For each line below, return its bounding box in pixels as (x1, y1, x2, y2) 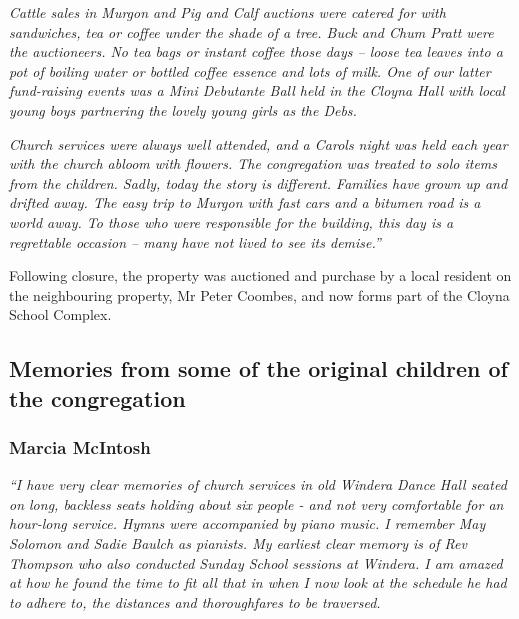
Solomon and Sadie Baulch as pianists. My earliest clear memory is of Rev (9, 533, 467, 554)
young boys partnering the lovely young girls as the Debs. (9, 99, 357, 120)
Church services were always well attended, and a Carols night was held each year (9, 133, 508, 154)
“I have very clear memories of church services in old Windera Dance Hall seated (9, 474, 507, 495)
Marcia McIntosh (9, 435, 151, 459)
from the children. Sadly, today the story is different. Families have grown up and (9, 172, 508, 193)
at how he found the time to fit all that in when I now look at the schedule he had (9, 572, 507, 593)
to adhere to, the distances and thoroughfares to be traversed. (9, 591, 381, 612)
